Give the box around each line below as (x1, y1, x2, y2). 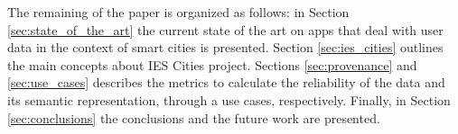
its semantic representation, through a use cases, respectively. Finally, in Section (7, 90, 451, 109)
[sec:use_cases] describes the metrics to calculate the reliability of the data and (7, 73, 445, 92)
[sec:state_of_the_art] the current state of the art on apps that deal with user (7, 20, 444, 39)
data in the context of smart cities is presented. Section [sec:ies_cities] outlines (7, 38, 444, 57)
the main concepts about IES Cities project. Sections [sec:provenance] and (7, 55, 417, 74)
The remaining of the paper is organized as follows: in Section (7, 3, 350, 21)
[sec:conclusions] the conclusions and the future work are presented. (7, 108, 380, 127)
